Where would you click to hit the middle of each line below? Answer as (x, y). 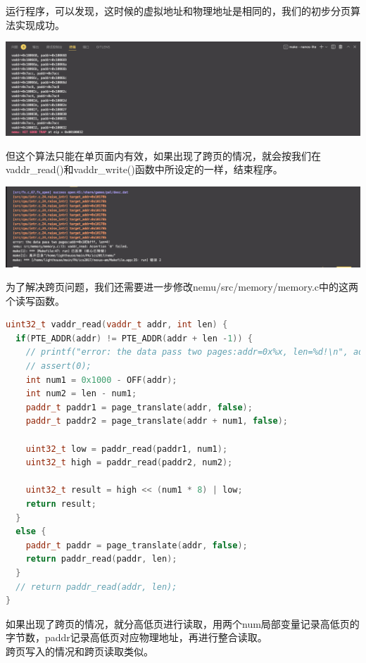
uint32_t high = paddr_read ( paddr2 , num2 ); (129, 463)
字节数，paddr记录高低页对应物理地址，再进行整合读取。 (137, 637)
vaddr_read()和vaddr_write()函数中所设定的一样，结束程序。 (144, 169)
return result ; (61, 504)
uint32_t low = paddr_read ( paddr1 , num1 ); (127, 449)
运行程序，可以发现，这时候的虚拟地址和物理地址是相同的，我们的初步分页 (178, 11)
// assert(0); (58, 366)
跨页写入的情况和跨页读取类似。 (80, 651)
